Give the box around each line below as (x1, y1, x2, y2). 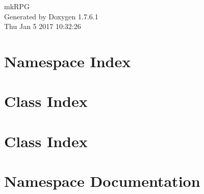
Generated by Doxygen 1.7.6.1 (4, 11, 98, 21)
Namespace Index (4, 50, 131, 71)
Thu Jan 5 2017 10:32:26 (4, 21, 81, 32)
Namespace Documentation (4, 171, 200, 191)
